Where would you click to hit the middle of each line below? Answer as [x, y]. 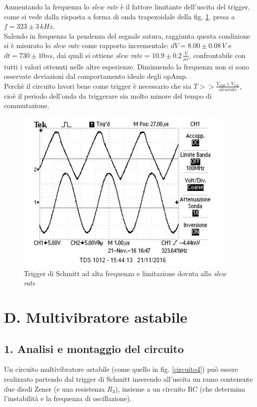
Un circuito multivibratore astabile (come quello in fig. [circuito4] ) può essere [121, 369]
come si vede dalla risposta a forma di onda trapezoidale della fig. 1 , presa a [119, 16]
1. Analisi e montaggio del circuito [94, 348]
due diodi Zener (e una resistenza [54, 388]
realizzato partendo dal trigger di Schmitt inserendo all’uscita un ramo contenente [128, 378]
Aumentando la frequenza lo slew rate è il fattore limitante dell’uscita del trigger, [127, 6]
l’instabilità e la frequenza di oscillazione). [68, 398]
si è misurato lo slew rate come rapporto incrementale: [86, 45]
